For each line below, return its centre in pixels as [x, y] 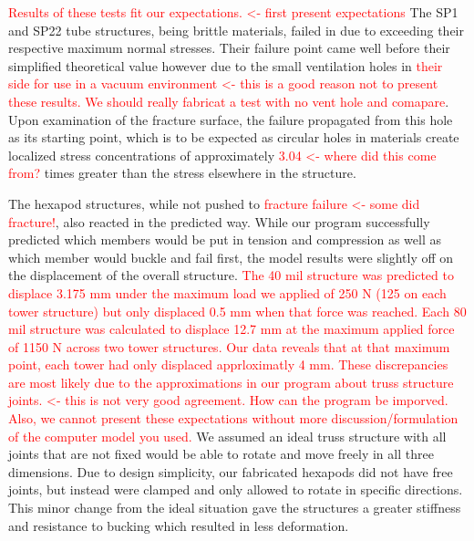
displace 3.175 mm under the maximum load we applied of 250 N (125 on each [227, 292]
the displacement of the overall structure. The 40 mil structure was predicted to [231, 275]
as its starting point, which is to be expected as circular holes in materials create [234, 137]
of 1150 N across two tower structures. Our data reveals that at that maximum [229, 346]
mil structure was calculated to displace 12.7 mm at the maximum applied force [232, 329]
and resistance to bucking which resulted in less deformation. [179, 525]
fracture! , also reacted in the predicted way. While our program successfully [219, 221]
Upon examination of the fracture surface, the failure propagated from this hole [231, 119]
